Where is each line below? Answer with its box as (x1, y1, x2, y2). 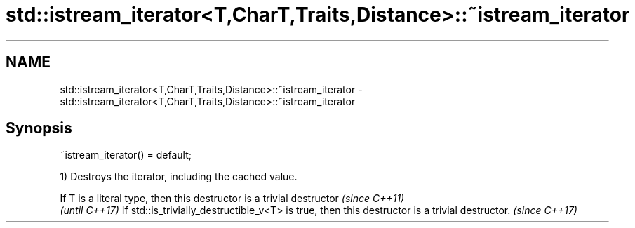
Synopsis (6, 119, 72, 138)
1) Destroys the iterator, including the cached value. (60, 170, 298, 183)
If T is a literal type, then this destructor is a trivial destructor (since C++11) (60, 192, 405, 205)
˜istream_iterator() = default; (60, 149, 192, 161)
